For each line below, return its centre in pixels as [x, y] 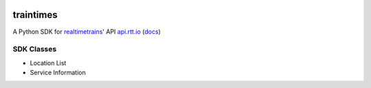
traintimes [35, 15]
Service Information [58, 73]
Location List [48, 63]
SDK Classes [35, 49]
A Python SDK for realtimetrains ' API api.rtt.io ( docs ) [87, 32]
